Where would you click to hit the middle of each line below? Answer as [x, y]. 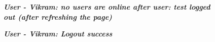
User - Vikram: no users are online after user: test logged [107, 7]
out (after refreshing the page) [58, 16]
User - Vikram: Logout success [58, 34]
